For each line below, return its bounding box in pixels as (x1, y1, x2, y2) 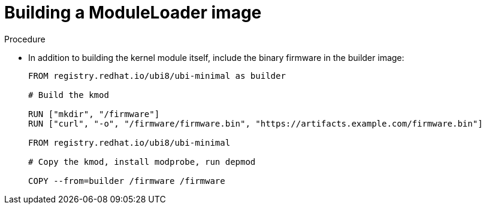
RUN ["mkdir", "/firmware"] (28, 109, 160, 119)
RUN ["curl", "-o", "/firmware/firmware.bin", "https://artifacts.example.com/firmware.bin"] (28, 118, 483, 128)
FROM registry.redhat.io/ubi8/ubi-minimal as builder (28, 70, 286, 81)
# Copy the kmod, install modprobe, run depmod (28, 156, 256, 167)
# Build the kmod (28, 90, 109, 100)
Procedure (4, 33, 46, 44)
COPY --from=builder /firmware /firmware (28, 176, 225, 186)
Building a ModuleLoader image (4, 2, 262, 23)
